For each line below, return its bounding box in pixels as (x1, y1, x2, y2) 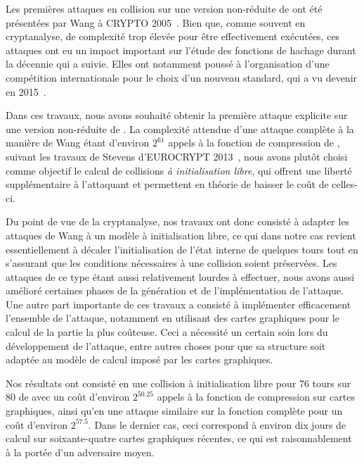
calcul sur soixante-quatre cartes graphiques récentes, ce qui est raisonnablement (6, 431, 352, 446)
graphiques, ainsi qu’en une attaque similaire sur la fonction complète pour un (6, 403, 343, 418)
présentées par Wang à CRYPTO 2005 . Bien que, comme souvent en (6, 15, 306, 30)
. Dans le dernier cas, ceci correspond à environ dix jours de (88, 417, 346, 432)
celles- (332, 177, 358, 192)
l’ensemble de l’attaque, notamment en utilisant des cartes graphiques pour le (6, 311, 339, 325)
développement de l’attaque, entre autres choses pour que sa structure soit (6, 338, 326, 353)
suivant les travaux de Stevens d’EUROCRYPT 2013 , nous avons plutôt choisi (6, 149, 348, 163)
